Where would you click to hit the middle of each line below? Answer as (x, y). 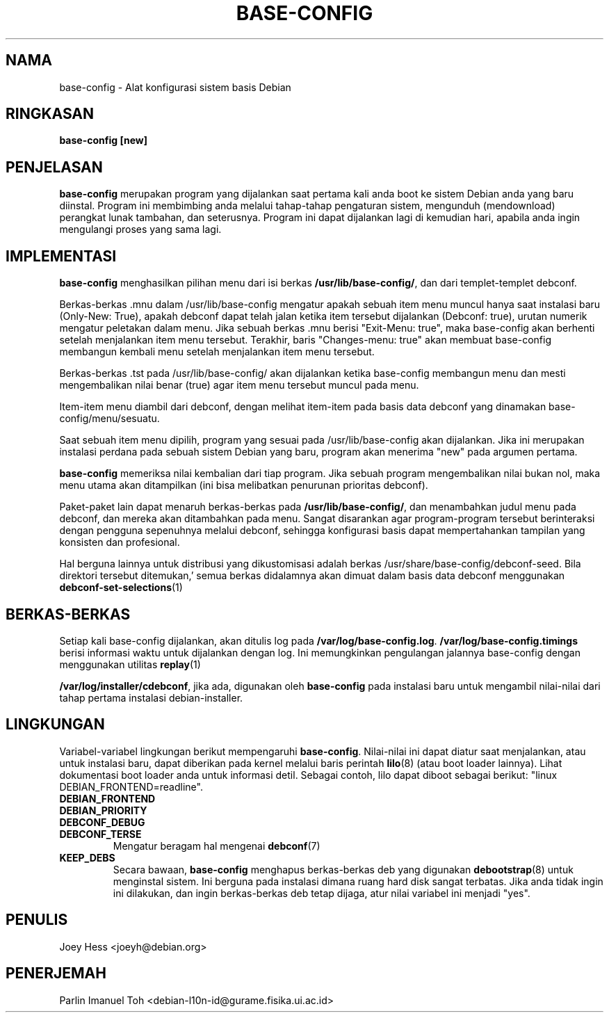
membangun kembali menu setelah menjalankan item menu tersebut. (217, 352)
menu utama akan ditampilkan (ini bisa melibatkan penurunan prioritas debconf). (244, 485)
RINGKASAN (50, 114)
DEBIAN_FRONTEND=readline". (131, 786)
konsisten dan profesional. (120, 542)
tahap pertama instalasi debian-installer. (151, 697)
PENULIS (37, 920)
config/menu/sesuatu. (109, 419)
